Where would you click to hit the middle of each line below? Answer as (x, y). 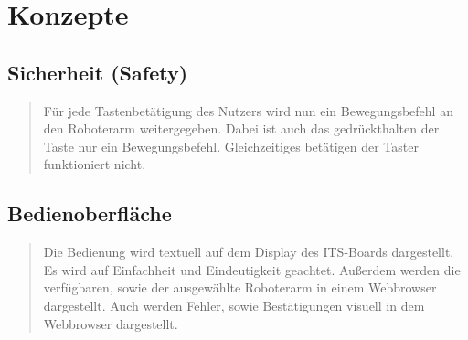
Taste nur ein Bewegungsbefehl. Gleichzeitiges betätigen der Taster (231, 146)
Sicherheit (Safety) (98, 72)
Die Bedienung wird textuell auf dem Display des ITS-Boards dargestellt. (249, 252)
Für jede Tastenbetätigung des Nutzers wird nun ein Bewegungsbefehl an (248, 110)
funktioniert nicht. (95, 164)
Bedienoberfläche (90, 213)
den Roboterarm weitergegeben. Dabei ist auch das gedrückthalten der (241, 128)
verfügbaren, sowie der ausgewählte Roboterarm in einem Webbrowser (240, 287)
